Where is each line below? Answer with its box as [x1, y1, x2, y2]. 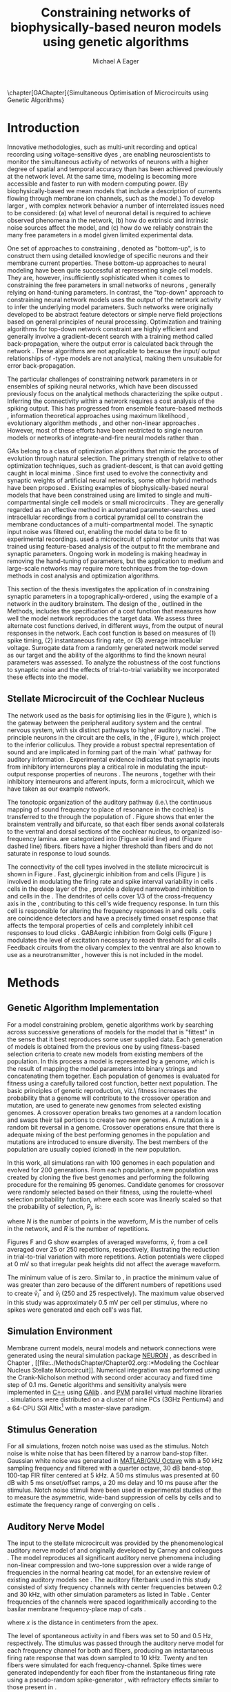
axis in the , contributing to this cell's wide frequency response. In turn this [7, 899, 219, 907]
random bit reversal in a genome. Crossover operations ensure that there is [7, 1123, 221, 1131]
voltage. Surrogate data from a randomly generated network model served [7, 643, 219, 651]
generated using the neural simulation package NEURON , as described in [7, 1351, 217, 1359]
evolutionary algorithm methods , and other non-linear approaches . [7, 419, 200, 427]
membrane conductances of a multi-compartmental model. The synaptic [7, 520, 214, 529]
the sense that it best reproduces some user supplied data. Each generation [7, 1035, 223, 1043]
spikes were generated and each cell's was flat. [7, 1306, 143, 1314]
